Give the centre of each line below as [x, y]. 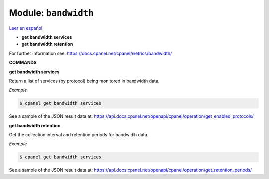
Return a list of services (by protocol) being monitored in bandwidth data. [84, 81]
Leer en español [26, 28]
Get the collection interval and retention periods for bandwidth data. [79, 135]
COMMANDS [23, 63]
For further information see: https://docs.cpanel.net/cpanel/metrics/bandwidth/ [91, 53]
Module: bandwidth [52, 13]
